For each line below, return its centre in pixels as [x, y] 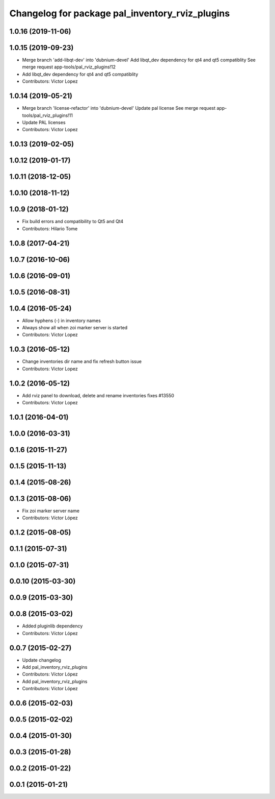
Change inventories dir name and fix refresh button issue [82, 361]
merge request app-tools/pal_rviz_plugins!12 [69, 67]
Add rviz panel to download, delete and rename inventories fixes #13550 [98, 395]
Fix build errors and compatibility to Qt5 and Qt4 [73, 222]
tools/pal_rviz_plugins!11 [48, 115]
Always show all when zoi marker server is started [75, 328]
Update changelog [42, 660]
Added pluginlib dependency [52, 626]
